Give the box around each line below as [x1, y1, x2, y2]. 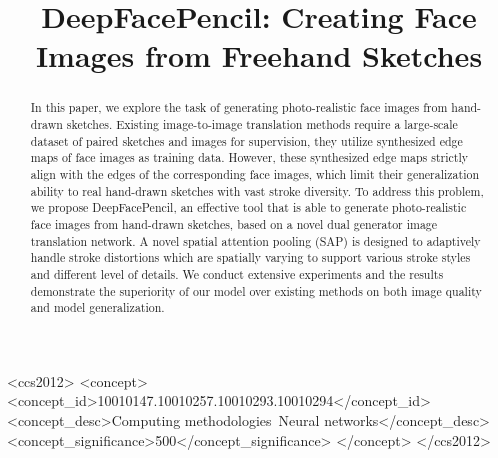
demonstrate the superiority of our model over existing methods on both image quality [30, 282, 482, 299]
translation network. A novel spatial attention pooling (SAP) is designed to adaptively [30, 232, 481, 249]
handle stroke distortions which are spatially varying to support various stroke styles [30, 249, 471, 266]
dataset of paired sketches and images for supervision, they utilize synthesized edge [30, 132, 463, 149]
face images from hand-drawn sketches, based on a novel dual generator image [30, 215, 438, 232]
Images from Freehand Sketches [35, 35, 483, 76]
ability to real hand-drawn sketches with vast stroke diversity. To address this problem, [30, 182, 484, 199]
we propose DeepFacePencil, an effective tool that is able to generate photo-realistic [30, 199, 467, 216]
